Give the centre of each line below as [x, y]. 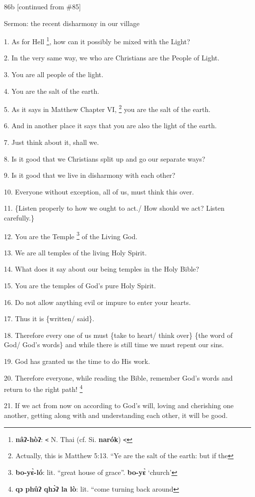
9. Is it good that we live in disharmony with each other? [90, 175]
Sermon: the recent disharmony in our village [72, 23]
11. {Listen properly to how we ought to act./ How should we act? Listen [114, 208]
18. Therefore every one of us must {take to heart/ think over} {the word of [118, 335]
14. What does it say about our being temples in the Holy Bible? [102, 269]
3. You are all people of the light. [54, 74]
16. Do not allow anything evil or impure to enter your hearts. [97, 302]
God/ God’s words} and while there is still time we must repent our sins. [114, 345]
